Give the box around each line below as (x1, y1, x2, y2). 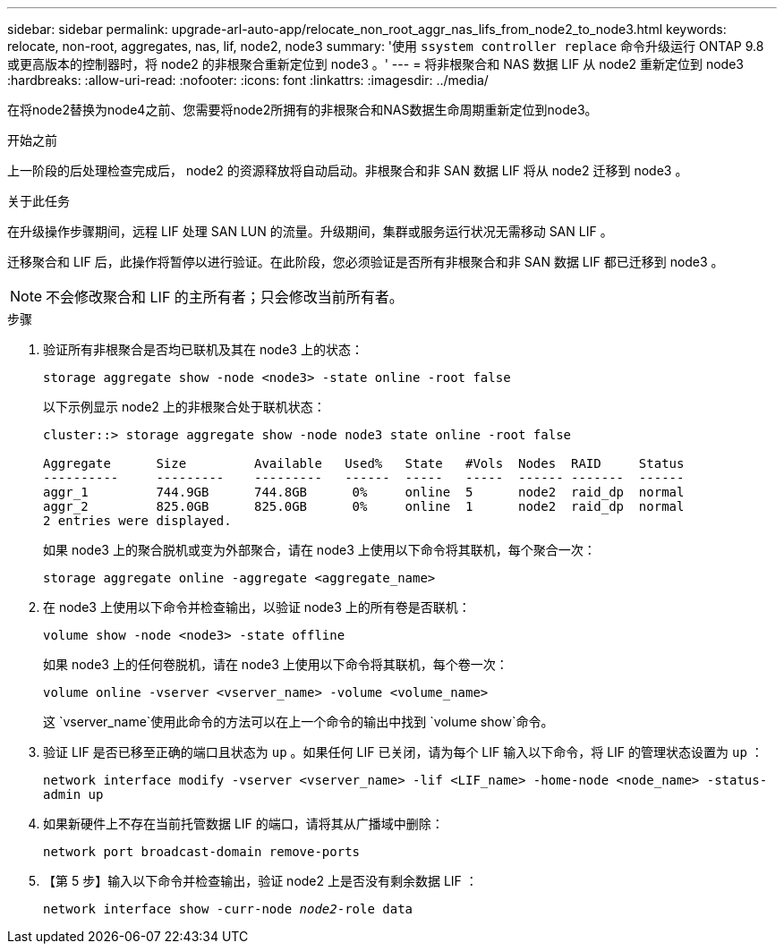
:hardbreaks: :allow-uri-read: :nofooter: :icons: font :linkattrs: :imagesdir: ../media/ (7, 72, 489, 88)
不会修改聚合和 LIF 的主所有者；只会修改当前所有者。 (46, 288, 404, 306)
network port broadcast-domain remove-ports (43, 845, 361, 859)
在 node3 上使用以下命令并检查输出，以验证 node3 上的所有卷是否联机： (43, 599, 471, 615)
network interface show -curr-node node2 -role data (43, 902, 413, 916)
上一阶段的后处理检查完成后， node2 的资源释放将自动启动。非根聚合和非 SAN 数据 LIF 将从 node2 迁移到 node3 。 (7, 163, 688, 178)
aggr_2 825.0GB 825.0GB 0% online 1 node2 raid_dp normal (43, 499, 685, 514)
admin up (43, 787, 104, 802)
